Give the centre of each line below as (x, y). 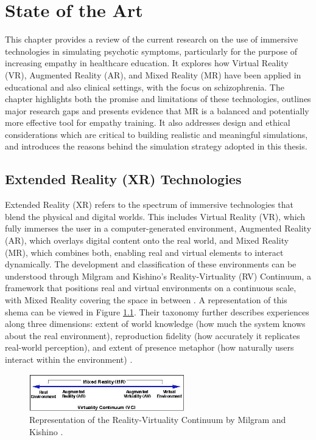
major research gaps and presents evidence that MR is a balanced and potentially (157, 110)
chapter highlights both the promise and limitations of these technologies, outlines (158, 99)
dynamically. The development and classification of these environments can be (151, 264)
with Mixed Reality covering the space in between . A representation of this (146, 300)
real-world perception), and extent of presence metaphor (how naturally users (149, 347)
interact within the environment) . (69, 359)
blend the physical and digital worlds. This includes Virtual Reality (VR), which (155, 216)
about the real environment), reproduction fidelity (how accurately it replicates (153, 335)
